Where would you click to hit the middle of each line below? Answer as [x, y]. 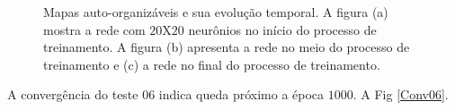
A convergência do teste [73, 94]
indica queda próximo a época [241, 94]
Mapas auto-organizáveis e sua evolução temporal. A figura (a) [216, 12]
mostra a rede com [94, 29]
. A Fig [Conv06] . [401, 94]
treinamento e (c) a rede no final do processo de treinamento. [212, 64]
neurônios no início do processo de [282, 29]
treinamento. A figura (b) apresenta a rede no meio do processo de [227, 47]
